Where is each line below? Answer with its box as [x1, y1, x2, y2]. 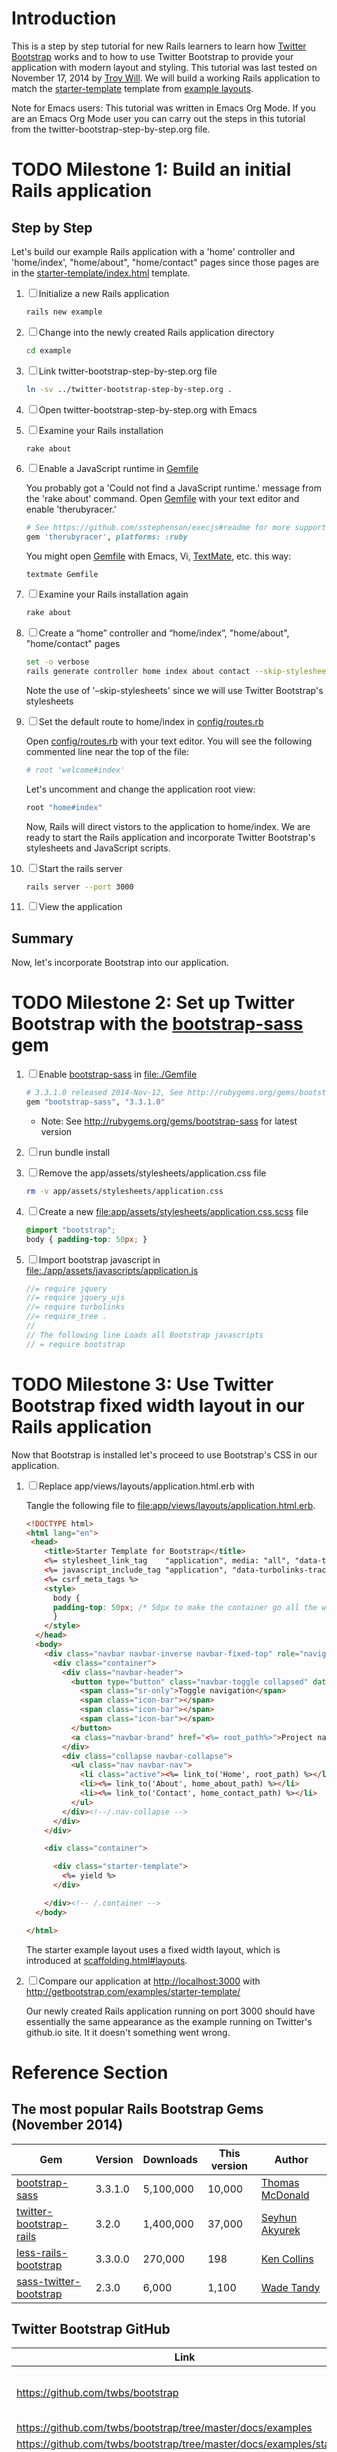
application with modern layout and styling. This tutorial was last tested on [11, 61, 318, 73]
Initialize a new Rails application [38, 287, 170, 299]
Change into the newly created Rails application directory [38, 326, 275, 338]
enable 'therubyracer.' [25, 503, 117, 516]
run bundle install [38, 1146, 111, 1158]
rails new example [25, 307, 103, 317]
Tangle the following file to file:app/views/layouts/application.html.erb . [25, 1499, 316, 1511]
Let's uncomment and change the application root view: [25, 783, 256, 795]
